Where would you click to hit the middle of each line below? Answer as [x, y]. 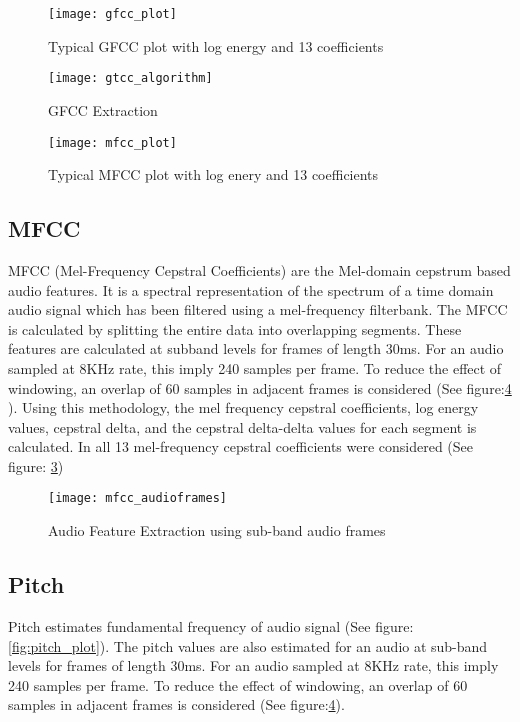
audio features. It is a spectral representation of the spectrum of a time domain [251, 289]
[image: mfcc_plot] [112, 142]
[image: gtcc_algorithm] [130, 78]
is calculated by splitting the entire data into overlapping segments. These [235, 328]
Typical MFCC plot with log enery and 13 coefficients [213, 174]
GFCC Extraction [103, 109]
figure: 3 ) [36, 465]
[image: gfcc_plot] [112, 14]
